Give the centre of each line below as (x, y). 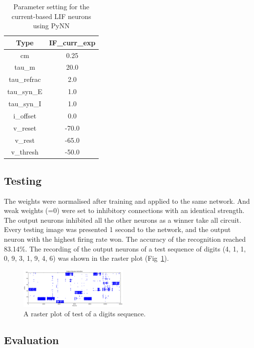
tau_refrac (25, 79)
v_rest (25, 140)
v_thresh (25, 152)
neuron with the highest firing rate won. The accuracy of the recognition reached (125, 239)
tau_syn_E (25, 91)
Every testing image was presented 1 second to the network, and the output (117, 229)
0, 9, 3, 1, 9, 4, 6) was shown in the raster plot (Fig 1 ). (86, 258)
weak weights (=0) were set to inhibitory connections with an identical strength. (124, 210)
